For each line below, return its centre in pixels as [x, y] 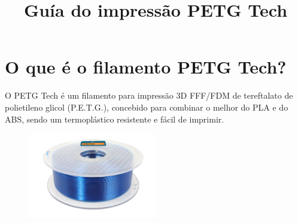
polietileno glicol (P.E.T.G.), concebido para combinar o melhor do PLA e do [147, 107]
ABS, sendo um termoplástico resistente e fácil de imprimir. [115, 119]
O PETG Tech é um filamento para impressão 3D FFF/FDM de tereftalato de [149, 95]
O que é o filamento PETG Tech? [146, 67]
